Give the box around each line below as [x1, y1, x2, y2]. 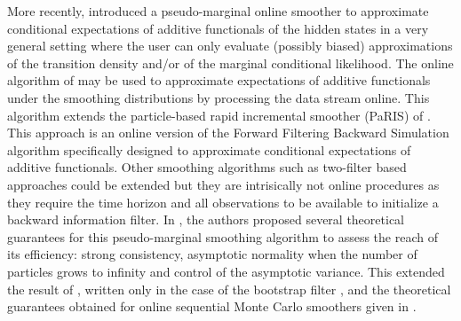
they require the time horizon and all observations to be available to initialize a [7, 192, 439, 211]
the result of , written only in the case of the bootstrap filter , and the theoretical [7, 279, 451, 298]
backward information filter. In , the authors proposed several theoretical [7, 210, 404, 229]
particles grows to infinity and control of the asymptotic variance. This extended [7, 262, 445, 280]
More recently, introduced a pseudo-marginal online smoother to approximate [7, 2, 429, 20]
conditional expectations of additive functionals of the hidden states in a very [7, 19, 429, 37]
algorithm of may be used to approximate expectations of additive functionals [7, 71, 431, 90]
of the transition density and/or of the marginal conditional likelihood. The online [7, 53, 454, 72]
